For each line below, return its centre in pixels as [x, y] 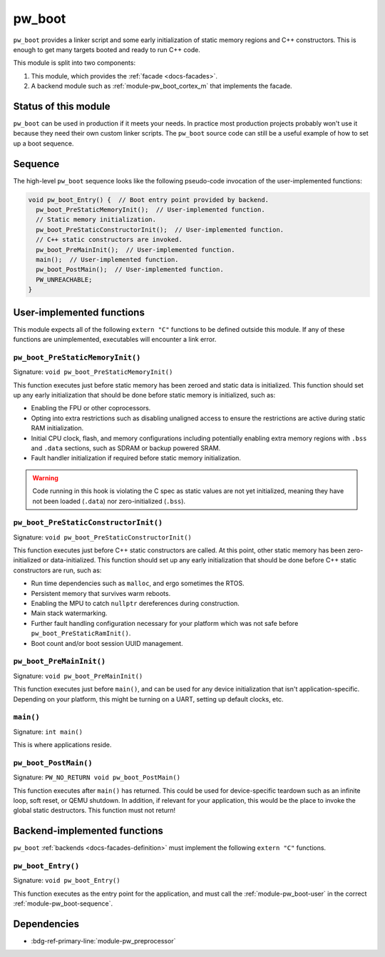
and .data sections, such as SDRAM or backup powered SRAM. [126, 448]
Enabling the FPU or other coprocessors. [91, 408]
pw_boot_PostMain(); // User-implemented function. [130, 270]
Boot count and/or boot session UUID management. [107, 643]
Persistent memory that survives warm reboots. [101, 593]
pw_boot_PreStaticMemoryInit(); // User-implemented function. [150, 210]
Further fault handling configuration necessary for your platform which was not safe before [165, 623]
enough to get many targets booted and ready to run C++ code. [107, 49]
